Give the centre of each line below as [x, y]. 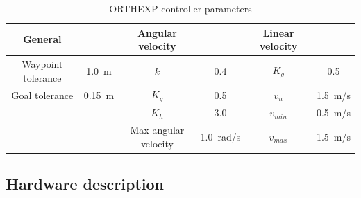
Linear [278, 32]
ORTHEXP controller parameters [180, 8]
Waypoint [42, 64]
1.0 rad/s [220, 136]
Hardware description [85, 184]
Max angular [157, 130]
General [42, 39]
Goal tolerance [42, 94]
